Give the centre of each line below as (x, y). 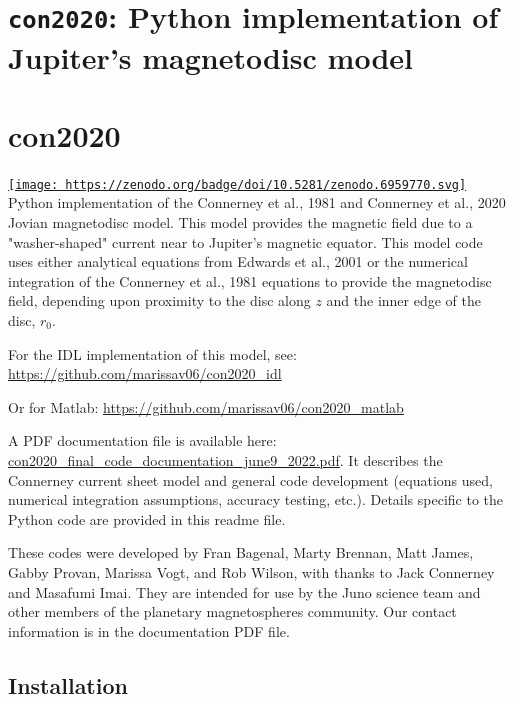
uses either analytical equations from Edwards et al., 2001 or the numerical (238, 261)
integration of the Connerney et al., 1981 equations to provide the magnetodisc (250, 280)
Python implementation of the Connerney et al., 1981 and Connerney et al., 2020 (257, 202)
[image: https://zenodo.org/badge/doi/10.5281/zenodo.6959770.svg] (237, 184)
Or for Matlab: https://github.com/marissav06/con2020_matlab (206, 406)
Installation (68, 684)
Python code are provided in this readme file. (147, 518)
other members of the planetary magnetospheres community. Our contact (232, 611)
